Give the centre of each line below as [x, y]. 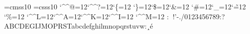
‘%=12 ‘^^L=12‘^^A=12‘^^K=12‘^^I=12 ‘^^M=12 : [87, 16]
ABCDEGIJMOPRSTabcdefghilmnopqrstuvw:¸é [79, 26]
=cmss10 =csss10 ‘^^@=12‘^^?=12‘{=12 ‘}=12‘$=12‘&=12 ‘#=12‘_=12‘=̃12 [125, 6]
